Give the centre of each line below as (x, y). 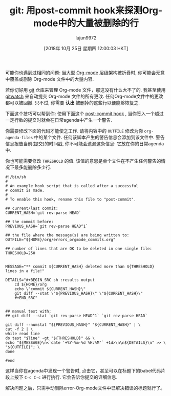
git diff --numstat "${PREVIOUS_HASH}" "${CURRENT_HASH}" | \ (73, 325)
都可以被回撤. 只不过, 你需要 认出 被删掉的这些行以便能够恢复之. (72, 102)
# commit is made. (25, 190)
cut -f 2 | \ (19, 329)
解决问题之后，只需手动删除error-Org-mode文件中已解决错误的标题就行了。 (85, 388)
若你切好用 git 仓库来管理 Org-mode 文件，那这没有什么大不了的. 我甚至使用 (85, 90)
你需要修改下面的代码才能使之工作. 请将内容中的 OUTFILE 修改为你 (74, 130)
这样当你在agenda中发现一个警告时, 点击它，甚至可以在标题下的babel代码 (83, 370)
